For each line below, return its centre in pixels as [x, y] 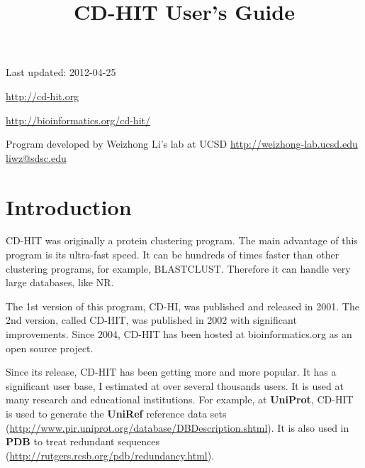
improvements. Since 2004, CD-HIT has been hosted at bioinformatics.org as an [179, 334]
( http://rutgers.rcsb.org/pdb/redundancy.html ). [110, 455]
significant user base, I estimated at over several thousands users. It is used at [175, 385]
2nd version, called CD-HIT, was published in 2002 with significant [151, 320]
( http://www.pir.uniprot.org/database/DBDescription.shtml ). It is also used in [178, 427]
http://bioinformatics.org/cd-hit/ [78, 120]
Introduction [69, 206]
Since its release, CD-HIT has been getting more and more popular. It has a [171, 372]
